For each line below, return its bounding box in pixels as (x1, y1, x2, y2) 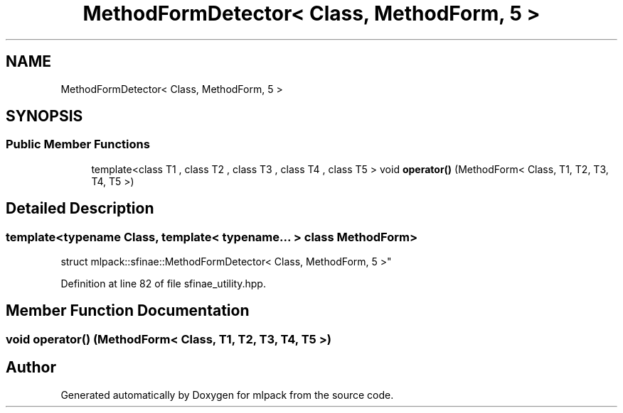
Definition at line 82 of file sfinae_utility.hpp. (60, 277, 266, 290)
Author (6, 358, 56, 377)
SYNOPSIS (6, 107, 83, 126)
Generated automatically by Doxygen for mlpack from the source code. (60, 388, 394, 401)
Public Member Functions (6, 137, 150, 152)
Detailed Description (6, 199, 154, 218)
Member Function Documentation (6, 302, 250, 320)
